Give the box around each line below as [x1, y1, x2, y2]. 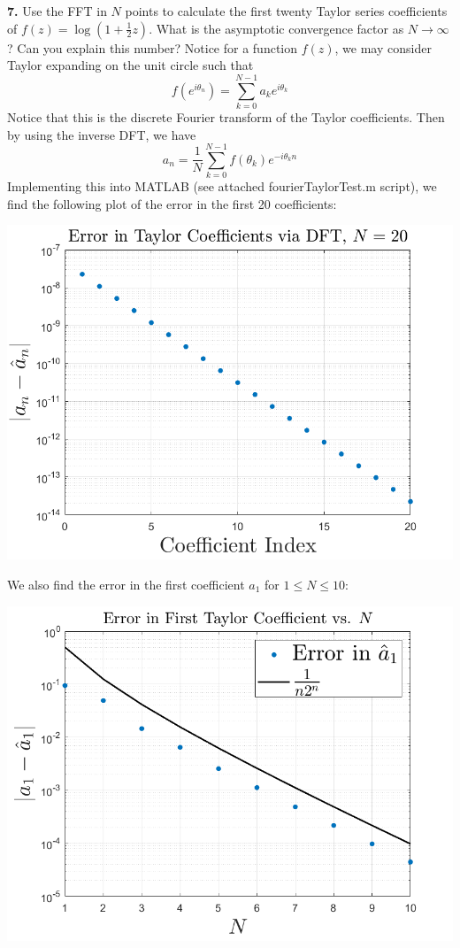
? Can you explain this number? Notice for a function [7, 38, 298, 57]
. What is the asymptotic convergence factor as [149, 19, 404, 37]
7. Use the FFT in [7, 2, 107, 19]
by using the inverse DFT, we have [7, 125, 196, 143]
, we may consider [334, 38, 432, 57]
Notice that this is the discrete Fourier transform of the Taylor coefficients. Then [7, 107, 445, 126]
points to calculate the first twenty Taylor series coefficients [125, 2, 448, 19]
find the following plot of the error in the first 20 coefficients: [7, 194, 337, 212]
